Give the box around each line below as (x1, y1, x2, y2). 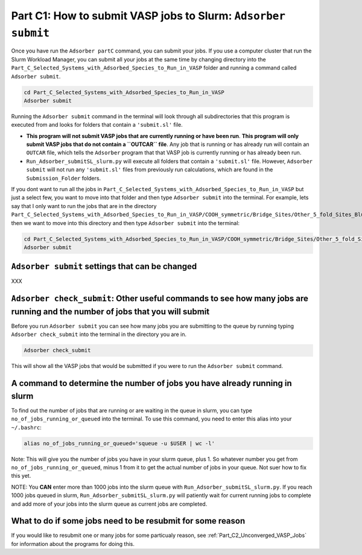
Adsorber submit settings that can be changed (11, 261, 197, 271)
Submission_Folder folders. (26, 174, 101, 182)
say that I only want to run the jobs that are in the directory (11, 202, 157, 209)
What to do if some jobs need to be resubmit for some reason (11, 516, 246, 526)
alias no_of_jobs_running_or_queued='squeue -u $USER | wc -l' (24, 440, 215, 446)
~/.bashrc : (11, 423, 42, 431)
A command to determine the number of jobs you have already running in (11, 378, 292, 388)
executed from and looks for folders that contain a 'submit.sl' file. (11, 121, 183, 128)
